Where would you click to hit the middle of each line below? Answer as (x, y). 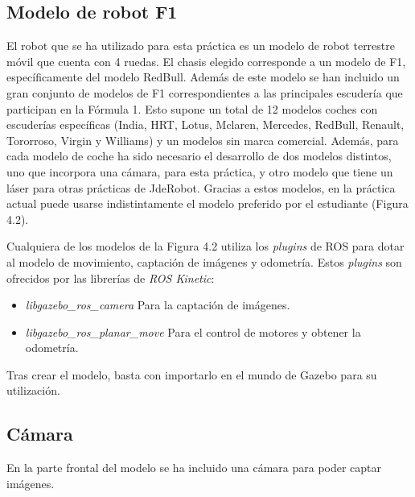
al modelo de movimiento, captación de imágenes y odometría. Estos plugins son (204, 261)
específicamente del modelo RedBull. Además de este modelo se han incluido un (203, 77)
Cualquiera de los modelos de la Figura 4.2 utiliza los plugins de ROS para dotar (205, 246)
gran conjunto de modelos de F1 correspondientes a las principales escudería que (205, 92)
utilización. (33, 390)
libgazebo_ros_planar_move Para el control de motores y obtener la (193, 331)
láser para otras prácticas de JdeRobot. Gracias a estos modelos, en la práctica (201, 187)
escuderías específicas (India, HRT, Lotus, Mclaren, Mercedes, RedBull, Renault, (205, 124)
